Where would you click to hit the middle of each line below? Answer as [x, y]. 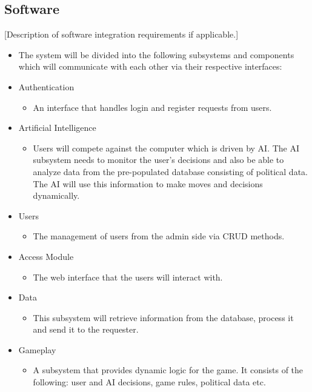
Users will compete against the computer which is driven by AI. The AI [166, 148]
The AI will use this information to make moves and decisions [148, 183]
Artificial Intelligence [57, 128]
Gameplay [37, 349]
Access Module [46, 256]
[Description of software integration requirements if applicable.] [121, 34]
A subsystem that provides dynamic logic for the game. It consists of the [168, 370]
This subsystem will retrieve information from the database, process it [163, 317]
